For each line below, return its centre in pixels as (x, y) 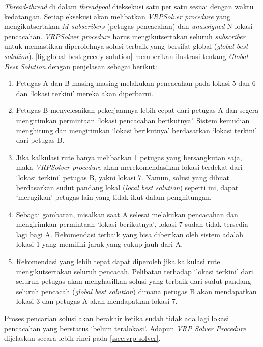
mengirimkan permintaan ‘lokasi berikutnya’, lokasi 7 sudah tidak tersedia (132, 224)
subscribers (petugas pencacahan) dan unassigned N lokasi (162, 26)
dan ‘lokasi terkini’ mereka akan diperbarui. (84, 93)
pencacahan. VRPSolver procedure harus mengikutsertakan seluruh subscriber (125, 36)
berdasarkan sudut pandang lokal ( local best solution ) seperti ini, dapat (127, 187)
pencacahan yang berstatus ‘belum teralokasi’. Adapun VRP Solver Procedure (125, 328)
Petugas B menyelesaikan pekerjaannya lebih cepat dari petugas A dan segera (137, 110)
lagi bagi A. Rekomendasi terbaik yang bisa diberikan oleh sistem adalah (130, 234)
